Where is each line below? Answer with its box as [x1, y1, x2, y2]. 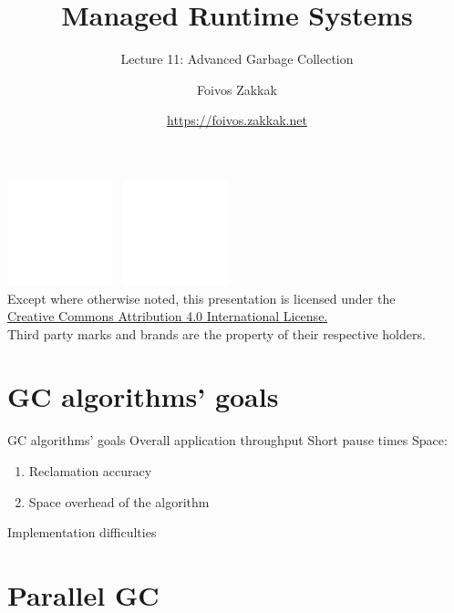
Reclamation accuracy [28, 462, 152, 480]
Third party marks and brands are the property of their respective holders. [7, 324, 426, 343]
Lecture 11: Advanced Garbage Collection [120, 49, 354, 68]
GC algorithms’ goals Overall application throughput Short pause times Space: [7, 431, 448, 450]
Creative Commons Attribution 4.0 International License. [7, 306, 328, 326]
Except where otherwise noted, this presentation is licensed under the [7, 288, 396, 307]
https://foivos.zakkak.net [167, 110, 307, 130]
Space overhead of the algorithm [28, 492, 210, 511]
